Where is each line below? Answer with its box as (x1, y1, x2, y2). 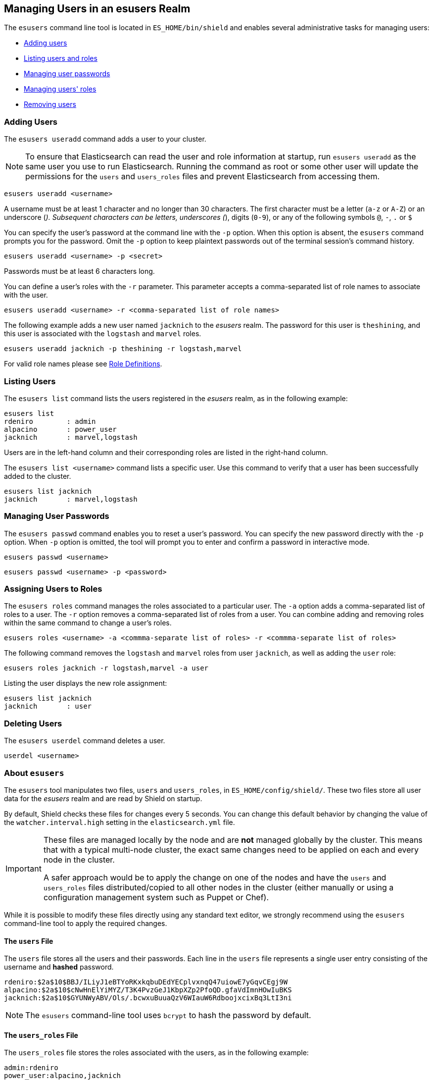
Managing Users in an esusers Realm (4, 2, 191, 15)
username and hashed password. (4, 963, 114, 972)
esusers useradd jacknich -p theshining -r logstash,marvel (4, 345, 242, 353)
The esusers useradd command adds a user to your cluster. (4, 135, 206, 144)
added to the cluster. (4, 471, 71, 480)
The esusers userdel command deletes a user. (4, 736, 165, 745)
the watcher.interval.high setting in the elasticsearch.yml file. (4, 818, 235, 826)
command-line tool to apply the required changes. (4, 919, 167, 927)
